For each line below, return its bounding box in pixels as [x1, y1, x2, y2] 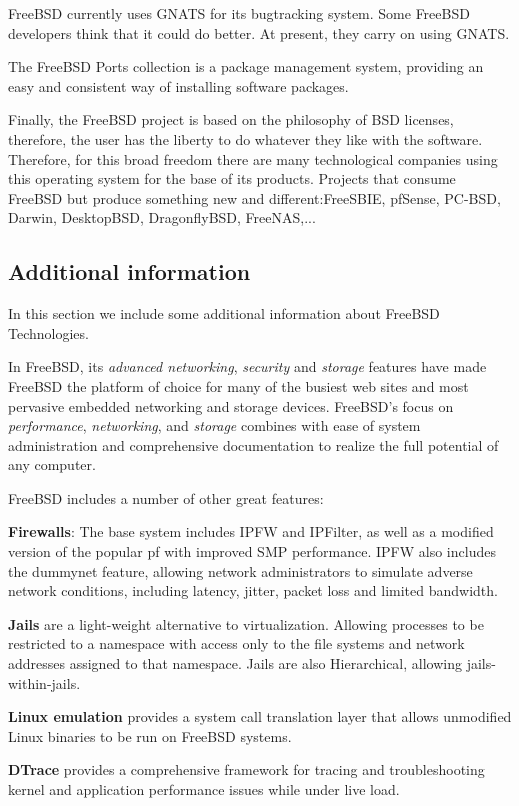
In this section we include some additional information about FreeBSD [8, 303, 440, 324]
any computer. [8, 454, 96, 475]
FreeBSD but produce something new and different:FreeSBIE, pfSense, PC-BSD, [8, 187, 501, 208]
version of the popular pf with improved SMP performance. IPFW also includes [8, 541, 496, 562]
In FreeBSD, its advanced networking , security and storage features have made [8, 356, 487, 377]
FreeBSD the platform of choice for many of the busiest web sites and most [8, 375, 469, 396]
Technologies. [8, 322, 89, 343]
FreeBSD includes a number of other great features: [8, 487, 324, 508]
